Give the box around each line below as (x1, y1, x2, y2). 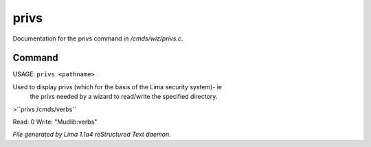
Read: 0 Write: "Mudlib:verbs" (12, 117, 98, 126)
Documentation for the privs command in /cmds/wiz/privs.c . (12, 34, 183, 43)
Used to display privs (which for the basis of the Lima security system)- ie (12, 82, 223, 91)
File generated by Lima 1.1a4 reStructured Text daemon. (12, 131, 171, 139)
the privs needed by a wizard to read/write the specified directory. (30, 93, 218, 101)
